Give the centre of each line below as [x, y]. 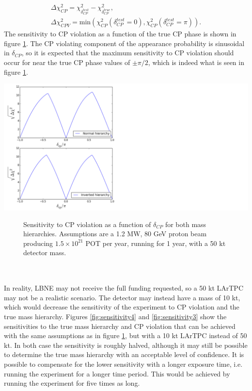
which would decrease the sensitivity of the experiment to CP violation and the [122, 307]
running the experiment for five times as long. [72, 383]
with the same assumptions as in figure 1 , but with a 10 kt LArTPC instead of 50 [126, 335]
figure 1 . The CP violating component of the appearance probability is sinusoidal [124, 43]
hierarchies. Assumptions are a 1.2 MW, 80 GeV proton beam [115, 234]
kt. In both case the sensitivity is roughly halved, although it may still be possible [126, 345]
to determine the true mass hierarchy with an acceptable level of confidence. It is [124, 354]
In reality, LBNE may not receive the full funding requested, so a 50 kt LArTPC [124, 288]
